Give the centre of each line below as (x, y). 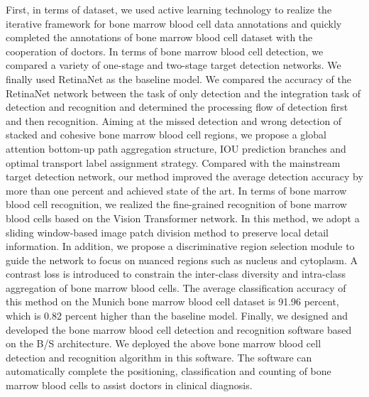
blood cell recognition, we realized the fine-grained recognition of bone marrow (176, 204)
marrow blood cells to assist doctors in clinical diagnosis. (129, 385)
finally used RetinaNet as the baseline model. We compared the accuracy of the (178, 78)
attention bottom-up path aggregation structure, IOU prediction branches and (176, 148)
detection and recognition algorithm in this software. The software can (159, 357)
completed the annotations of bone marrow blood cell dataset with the (159, 37)
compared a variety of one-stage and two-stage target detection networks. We (174, 65)
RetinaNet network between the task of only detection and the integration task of (183, 93)
